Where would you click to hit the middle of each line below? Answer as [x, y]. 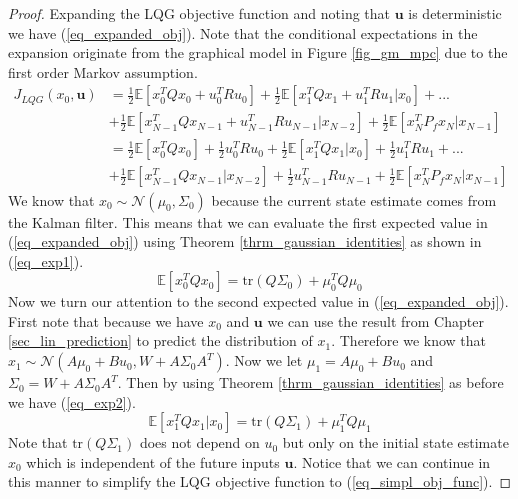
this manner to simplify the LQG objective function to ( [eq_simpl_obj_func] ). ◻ [260, 481]
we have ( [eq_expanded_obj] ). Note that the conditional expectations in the [243, 32]
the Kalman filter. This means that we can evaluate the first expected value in [248, 221]
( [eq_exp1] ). [46, 260]
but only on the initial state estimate [395, 442]
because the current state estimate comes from [354, 199]
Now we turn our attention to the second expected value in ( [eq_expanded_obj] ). [258, 301]
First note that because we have [106, 320]
